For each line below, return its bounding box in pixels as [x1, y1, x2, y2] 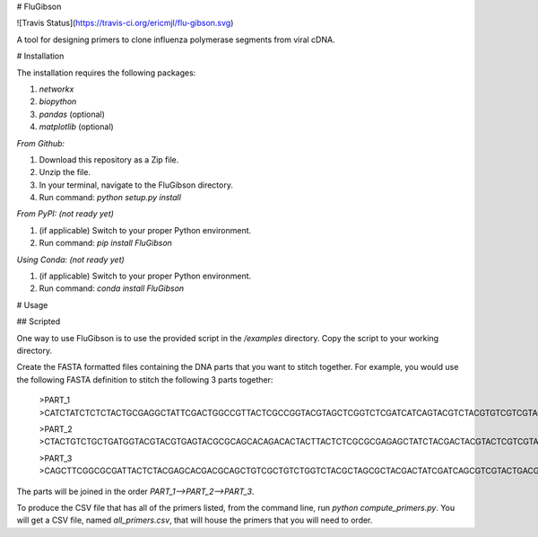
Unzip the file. [39, 167, 91, 178]
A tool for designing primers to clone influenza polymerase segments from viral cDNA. [16, 34, 335, 45]
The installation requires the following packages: [16, 67, 196, 78]
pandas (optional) [39, 109, 105, 119]
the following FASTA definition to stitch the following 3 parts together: [16, 374, 273, 385]
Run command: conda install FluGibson [39, 283, 185, 294]
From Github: [16, 137, 65, 148]
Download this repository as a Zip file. [39, 154, 179, 165]
